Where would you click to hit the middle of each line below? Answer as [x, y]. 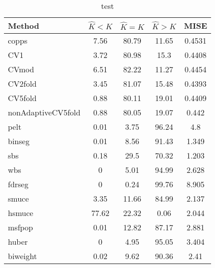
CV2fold [22, 83]
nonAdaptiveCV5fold [44, 112]
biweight [22, 256]
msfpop [21, 227]
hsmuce [21, 213]
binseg [19, 141]
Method [24, 26]
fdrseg [18, 184]
